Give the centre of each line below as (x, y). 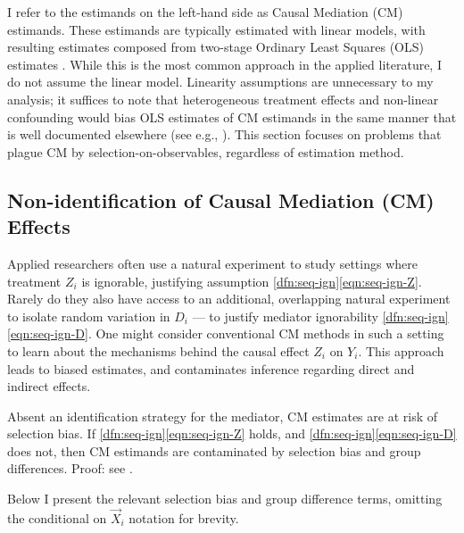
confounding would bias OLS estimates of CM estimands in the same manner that (232, 117)
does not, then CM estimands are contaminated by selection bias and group (214, 450)
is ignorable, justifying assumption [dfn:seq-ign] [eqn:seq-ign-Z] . (252, 281)
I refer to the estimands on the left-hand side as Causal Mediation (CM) (205, 12)
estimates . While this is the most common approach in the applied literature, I (224, 64)
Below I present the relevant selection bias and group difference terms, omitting (225, 499)
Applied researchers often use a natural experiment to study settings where (212, 263)
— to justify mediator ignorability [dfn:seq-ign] (320, 316)
